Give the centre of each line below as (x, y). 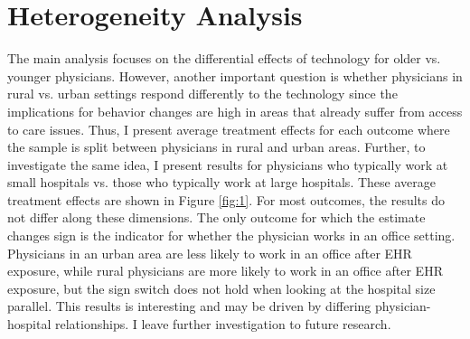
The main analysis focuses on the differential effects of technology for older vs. (224, 58)
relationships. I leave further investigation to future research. (223, 324)
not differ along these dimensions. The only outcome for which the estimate (216, 217)
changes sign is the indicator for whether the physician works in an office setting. (231, 235)
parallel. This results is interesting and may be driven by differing (189, 306)
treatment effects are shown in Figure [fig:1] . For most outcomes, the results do (226, 199)
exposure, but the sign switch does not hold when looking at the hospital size (221, 288)
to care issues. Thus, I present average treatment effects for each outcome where (229, 129)
